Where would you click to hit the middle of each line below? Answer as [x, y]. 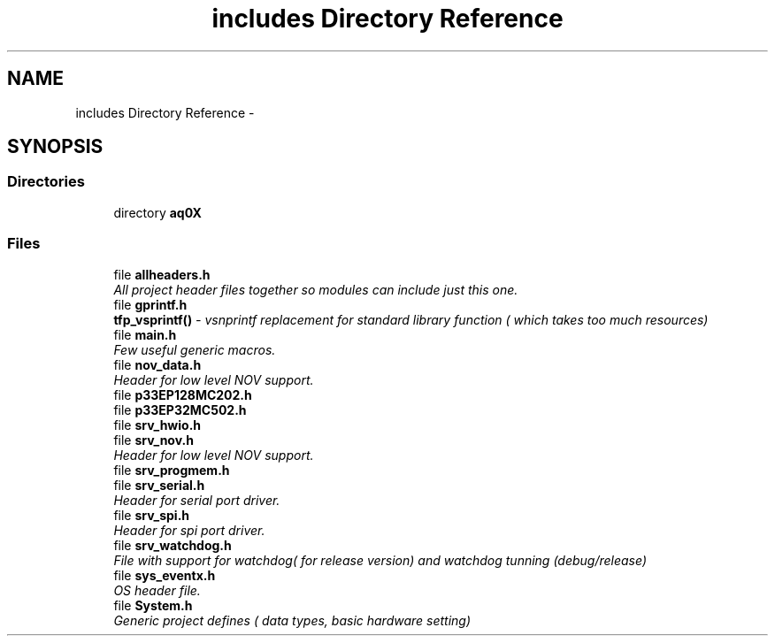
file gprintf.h [150, 304]
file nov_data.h [157, 364]
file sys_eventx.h [165, 575]
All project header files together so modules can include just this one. [316, 289]
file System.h [153, 605]
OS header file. [157, 590]
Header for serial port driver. [197, 500]
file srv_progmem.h [172, 470]
